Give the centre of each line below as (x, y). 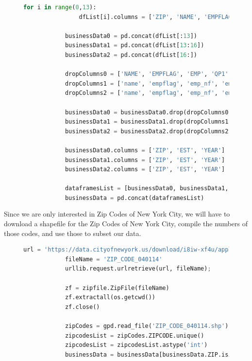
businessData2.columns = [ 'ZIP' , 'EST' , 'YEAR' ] (145, 170)
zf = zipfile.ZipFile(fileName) (117, 288)
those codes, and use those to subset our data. (73, 233)
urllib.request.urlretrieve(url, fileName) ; (138, 269)
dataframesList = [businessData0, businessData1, (147, 189)
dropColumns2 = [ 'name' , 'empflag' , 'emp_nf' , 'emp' (152, 93)
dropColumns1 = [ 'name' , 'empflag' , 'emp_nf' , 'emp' (152, 83)
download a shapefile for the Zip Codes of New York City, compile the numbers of (126, 224)
